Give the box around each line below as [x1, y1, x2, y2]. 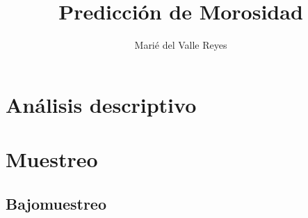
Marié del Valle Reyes [134, 38, 227, 52]
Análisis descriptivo [6, 90, 197, 118]
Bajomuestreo [6, 192, 106, 214]
